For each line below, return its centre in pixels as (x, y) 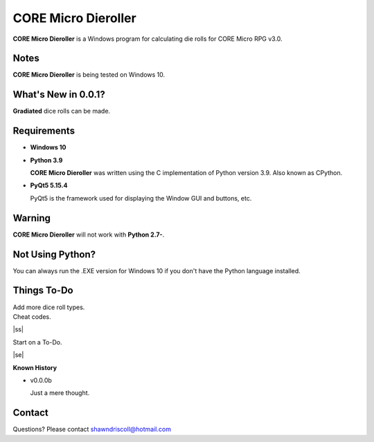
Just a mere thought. (60, 393)
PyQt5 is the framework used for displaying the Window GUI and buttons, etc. (141, 198)
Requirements (44, 131)
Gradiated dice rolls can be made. (62, 111)
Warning (32, 218)
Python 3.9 (46, 160)
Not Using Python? (54, 254)
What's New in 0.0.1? (59, 94)
